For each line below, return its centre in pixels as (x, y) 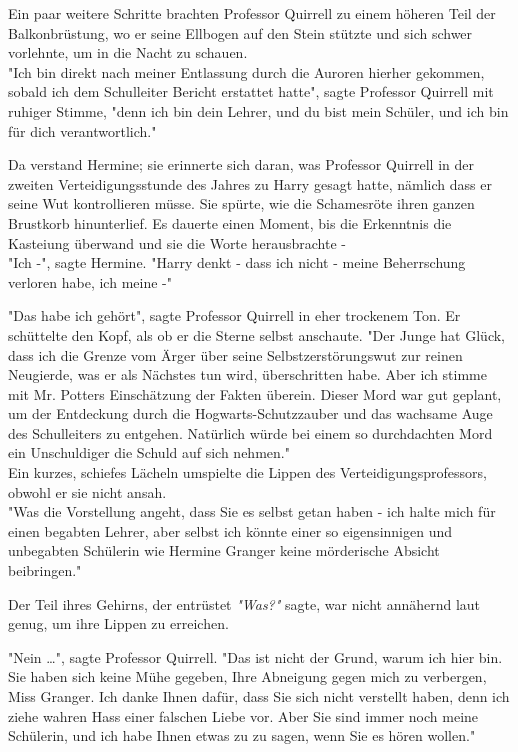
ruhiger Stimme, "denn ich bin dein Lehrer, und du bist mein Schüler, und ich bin (258, 110)
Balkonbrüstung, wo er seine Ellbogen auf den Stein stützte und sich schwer (240, 32)
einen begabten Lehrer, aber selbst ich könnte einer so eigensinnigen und (230, 530)
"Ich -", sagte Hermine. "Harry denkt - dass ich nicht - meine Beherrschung (237, 262)
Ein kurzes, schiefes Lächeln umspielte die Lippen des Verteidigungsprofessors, (247, 472)
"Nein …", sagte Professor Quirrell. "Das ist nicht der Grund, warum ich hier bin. (255, 656)
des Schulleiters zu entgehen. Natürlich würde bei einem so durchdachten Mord (250, 432)
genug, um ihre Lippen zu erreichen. (118, 623)
